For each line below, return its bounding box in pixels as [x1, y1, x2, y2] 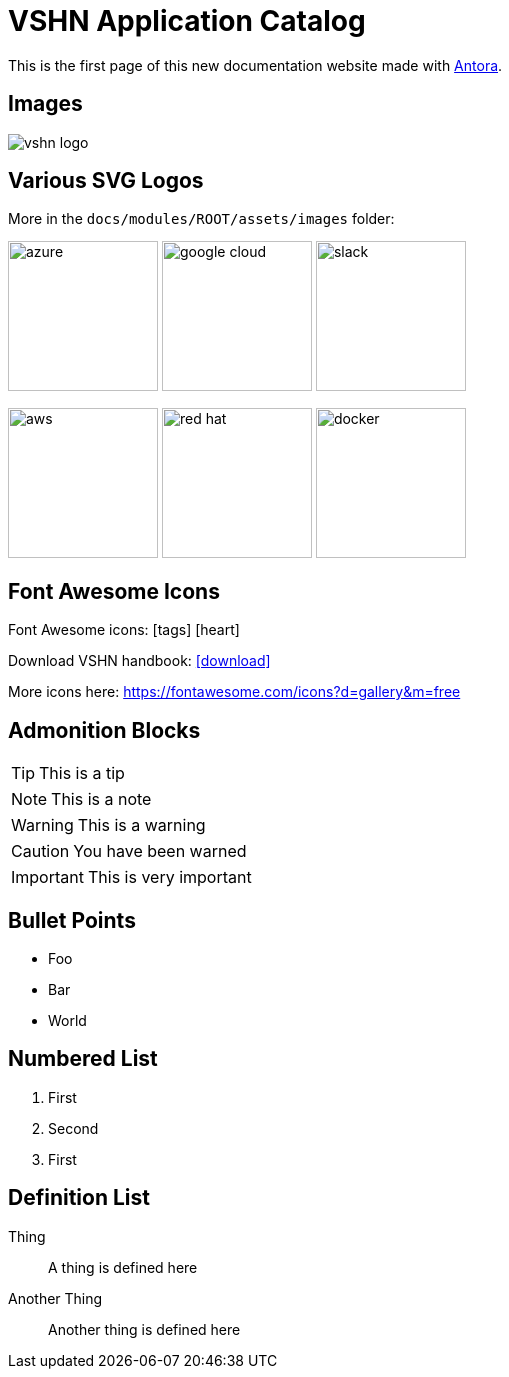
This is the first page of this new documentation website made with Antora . [8, 56, 503, 74]
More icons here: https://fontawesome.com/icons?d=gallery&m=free [8, 683, 461, 701]
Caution [11, 841, 70, 862]
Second [48, 1119, 99, 1137]
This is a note [51, 789, 152, 810]
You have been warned [73, 841, 247, 862]
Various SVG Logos [8, 168, 204, 194]
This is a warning [77, 815, 206, 836]
